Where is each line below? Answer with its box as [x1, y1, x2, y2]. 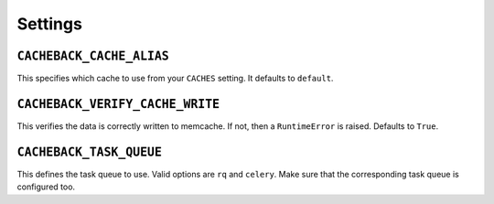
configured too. [16, 181, 76, 192]
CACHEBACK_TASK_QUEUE [16, 145, 162, 159]
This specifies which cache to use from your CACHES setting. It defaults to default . [16, 73, 334, 84]
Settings [16, 14, 82, 34]
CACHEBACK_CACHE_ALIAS [16, 48, 169, 63]
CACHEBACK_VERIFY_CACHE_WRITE [16, 96, 220, 112]
